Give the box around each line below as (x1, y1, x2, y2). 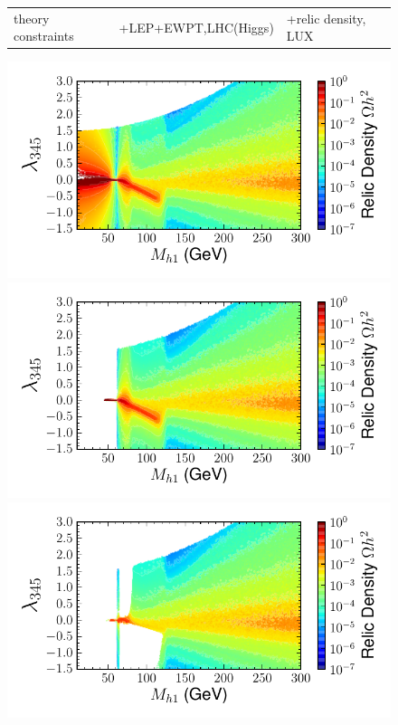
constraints (14, 26, 74, 45)
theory (14, 8, 50, 27)
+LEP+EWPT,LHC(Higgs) (118, 17, 274, 36)
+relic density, (286, 8, 366, 27)
